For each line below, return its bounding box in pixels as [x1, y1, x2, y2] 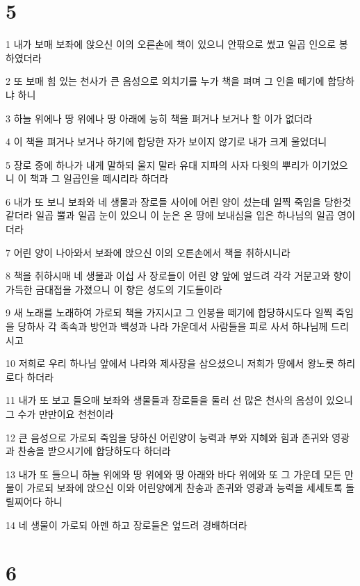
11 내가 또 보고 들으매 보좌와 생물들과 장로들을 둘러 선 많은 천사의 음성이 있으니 [6, 393, 353, 407]
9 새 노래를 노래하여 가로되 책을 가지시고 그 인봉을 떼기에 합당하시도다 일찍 [6, 305, 333, 320]
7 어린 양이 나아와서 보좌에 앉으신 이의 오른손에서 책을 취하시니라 [6, 245, 291, 259]
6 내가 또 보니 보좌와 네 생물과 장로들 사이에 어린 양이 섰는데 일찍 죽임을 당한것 [6, 194, 352, 209]
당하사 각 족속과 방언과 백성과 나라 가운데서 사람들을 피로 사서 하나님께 [17, 319, 328, 334]
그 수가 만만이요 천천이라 [6, 407, 114, 421]
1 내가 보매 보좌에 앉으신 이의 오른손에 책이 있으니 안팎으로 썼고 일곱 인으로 [6, 37, 336, 51]
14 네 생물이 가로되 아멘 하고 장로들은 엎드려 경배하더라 [6, 517, 247, 532]
